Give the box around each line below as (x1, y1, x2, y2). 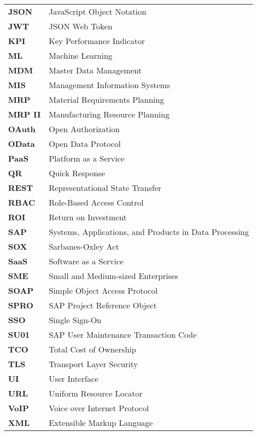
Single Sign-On (49, 314, 102, 326)
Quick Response (49, 167, 105, 179)
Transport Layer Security (49, 358, 138, 370)
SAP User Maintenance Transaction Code (49, 329, 197, 340)
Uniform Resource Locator (49, 387, 143, 399)
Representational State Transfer (49, 182, 161, 193)
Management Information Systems (49, 79, 170, 91)
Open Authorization (49, 123, 120, 135)
